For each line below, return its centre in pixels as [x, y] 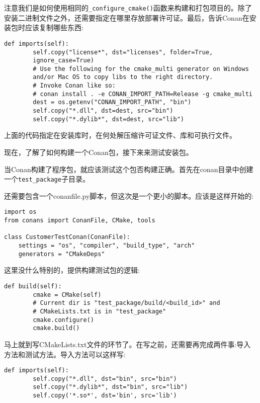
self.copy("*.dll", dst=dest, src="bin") [103, 111]
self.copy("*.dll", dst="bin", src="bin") [105, 379]
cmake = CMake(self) [67, 295]
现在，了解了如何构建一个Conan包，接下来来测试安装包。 [99, 152]
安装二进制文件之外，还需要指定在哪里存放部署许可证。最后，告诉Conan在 [127, 17]
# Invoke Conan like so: [74, 86]
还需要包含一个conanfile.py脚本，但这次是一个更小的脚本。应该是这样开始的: [129, 195]
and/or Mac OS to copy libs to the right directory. [123, 77]
